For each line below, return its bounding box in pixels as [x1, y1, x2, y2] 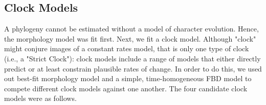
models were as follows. [4, 93, 77, 103]
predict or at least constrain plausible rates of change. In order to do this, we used [4, 63, 262, 74]
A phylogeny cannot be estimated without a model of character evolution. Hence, [4, 23, 259, 34]
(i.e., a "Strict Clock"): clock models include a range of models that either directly [4, 53, 261, 63]
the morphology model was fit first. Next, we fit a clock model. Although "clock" [4, 33, 256, 44]
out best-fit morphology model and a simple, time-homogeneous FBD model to [4, 73, 252, 84]
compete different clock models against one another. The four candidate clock [4, 83, 248, 93]
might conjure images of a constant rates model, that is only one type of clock [4, 43, 249, 54]
